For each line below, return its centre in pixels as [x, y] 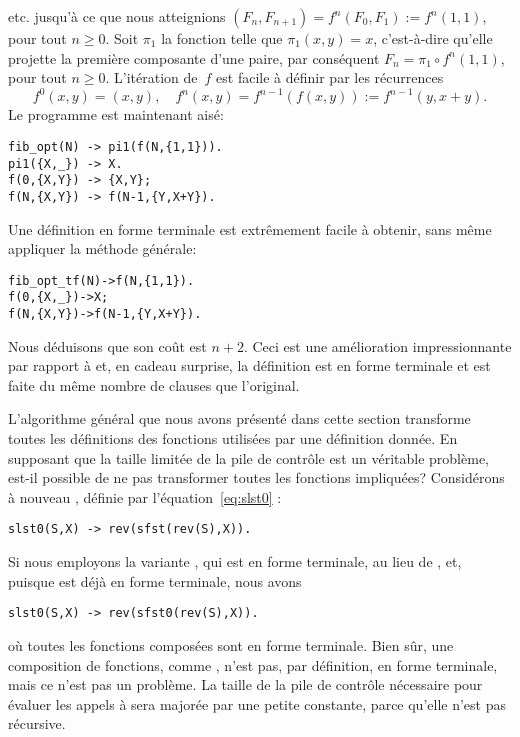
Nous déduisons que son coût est [107, 345]
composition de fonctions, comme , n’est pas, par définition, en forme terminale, [253, 664]
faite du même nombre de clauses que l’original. [154, 384]
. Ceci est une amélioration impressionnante [377, 345]
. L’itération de [151, 77]
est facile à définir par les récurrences [330, 77]
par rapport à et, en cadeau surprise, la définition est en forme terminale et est [249, 365]
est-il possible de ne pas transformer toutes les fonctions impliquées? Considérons [256, 477]
